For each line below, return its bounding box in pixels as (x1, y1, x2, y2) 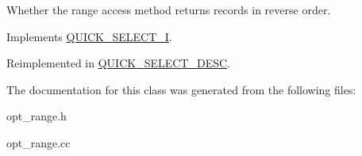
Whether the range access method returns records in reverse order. (6, 2, 331, 17)
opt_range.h (6, 108, 67, 124)
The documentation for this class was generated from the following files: (6, 81, 356, 97)
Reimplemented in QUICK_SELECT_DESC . (6, 55, 230, 71)
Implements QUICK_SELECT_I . (6, 28, 172, 44)
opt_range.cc (6, 134, 71, 150)
